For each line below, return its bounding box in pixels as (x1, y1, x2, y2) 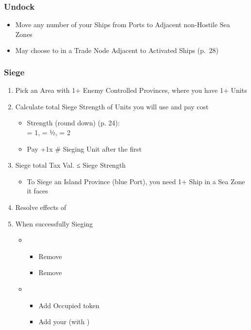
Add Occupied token (38, 300, 100, 310)
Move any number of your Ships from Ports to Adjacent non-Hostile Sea (15, 19, 230, 30)
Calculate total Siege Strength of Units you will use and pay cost (15, 101, 209, 111)
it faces (27, 186, 48, 196)
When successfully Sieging (15, 218, 93, 228)
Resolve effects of (15, 202, 67, 212)
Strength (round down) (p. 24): (27, 118, 120, 128)
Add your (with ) (38, 316, 90, 327)
